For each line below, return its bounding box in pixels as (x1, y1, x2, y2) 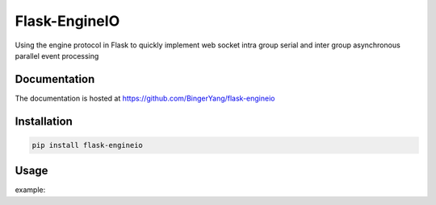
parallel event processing (15, 51, 99, 60)
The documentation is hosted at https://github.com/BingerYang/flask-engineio (15, 93, 275, 103)
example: (15, 185, 46, 195)
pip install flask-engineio (31, 141, 143, 150)
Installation (15, 114, 73, 128)
